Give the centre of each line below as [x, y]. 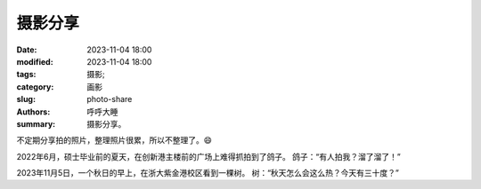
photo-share [110, 99]
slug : [26, 99]
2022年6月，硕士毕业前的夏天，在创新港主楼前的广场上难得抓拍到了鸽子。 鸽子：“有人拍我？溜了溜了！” [208, 156]
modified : [35, 61]
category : [35, 87]
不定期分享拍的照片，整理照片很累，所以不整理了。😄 [114, 140]
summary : [36, 123]
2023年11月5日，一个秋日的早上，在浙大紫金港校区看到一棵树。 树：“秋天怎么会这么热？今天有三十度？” [208, 173]
